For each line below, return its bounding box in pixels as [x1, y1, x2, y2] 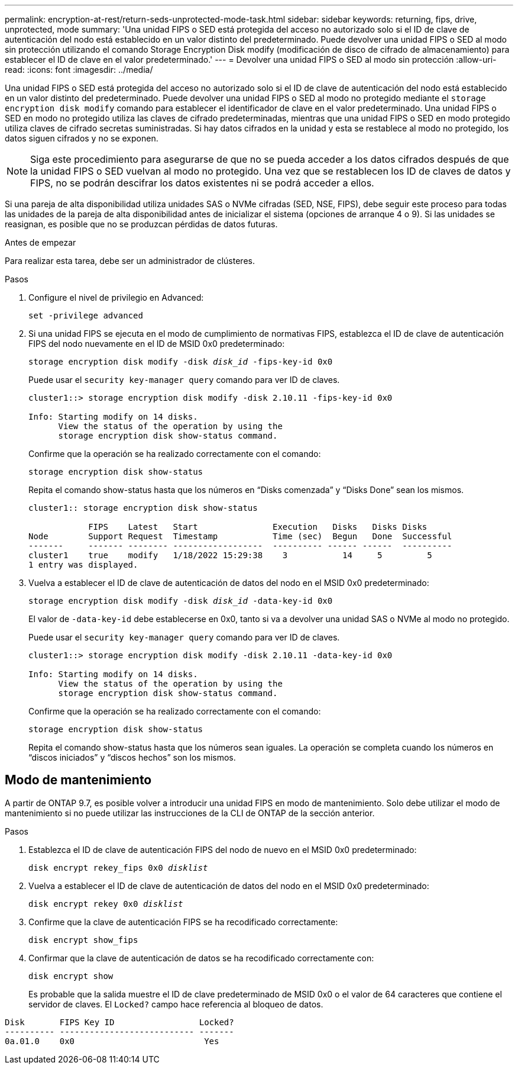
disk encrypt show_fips [28, 935, 138, 945]
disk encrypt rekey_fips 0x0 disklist [28, 862, 208, 872]
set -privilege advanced [28, 311, 143, 320]
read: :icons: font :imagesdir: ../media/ [5, 65, 153, 75]
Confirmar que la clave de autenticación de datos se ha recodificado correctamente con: [28, 952, 374, 963]
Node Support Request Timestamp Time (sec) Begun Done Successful [28, 532, 452, 541]
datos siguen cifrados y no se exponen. [5, 133, 158, 143]
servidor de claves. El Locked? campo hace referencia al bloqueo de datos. [28, 999, 323, 1009]
